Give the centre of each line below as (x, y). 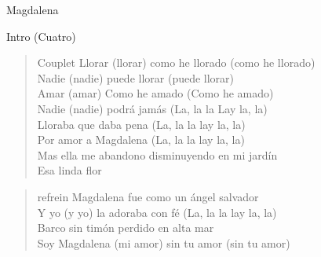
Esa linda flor (69, 170)
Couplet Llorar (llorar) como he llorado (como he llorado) (176, 62)
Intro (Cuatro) (41, 36)
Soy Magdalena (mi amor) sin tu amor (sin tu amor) (164, 242)
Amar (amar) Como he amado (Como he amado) (155, 93)
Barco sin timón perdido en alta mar (126, 228)
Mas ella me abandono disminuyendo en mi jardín (157, 154)
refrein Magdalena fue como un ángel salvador (148, 196)
